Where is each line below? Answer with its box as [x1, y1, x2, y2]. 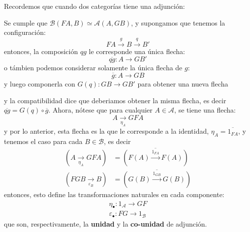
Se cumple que [4, 17, 48, 28]
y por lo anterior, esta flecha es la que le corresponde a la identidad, [4, 126, 209, 136]
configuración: [4, 27, 46, 37]
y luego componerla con [4, 78, 75, 88]
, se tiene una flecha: [174, 105, 236, 115]
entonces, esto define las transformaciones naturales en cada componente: [4, 189, 224, 199]
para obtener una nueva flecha [137, 78, 228, 88]
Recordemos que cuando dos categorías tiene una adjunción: [4, 1, 185, 11]
